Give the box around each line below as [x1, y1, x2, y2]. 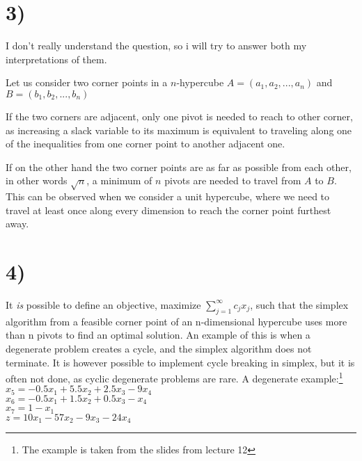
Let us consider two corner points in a [6, 75, 168, 90]
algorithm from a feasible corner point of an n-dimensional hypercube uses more [6, 314, 347, 328]
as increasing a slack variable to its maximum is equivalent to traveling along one [6, 122, 352, 137]
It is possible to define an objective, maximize [6, 297, 201, 312]
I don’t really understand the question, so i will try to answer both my [6, 38, 307, 53]
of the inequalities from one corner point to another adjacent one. [6, 136, 285, 151]
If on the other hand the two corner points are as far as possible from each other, [6, 159, 352, 174]
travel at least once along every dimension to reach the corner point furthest [6, 202, 331, 217]
